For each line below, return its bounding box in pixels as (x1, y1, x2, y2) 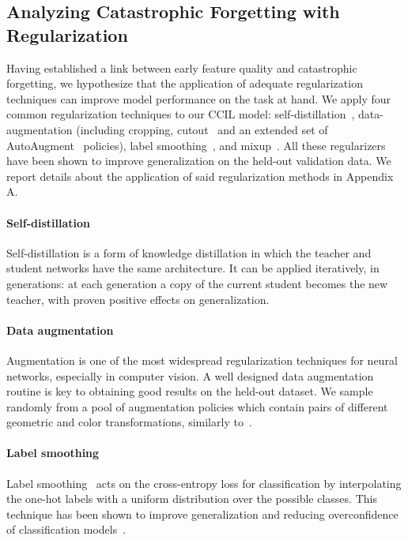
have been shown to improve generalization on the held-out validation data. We (6, 152, 391, 169)
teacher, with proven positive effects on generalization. (6, 291, 270, 307)
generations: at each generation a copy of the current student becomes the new (6, 275, 388, 291)
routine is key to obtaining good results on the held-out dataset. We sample (6, 383, 373, 399)
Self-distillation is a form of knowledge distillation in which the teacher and (6, 244, 372, 261)
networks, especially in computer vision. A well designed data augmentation (6, 367, 374, 384)
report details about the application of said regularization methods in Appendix (6, 167, 394, 184)
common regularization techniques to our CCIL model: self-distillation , (6, 106, 355, 122)
